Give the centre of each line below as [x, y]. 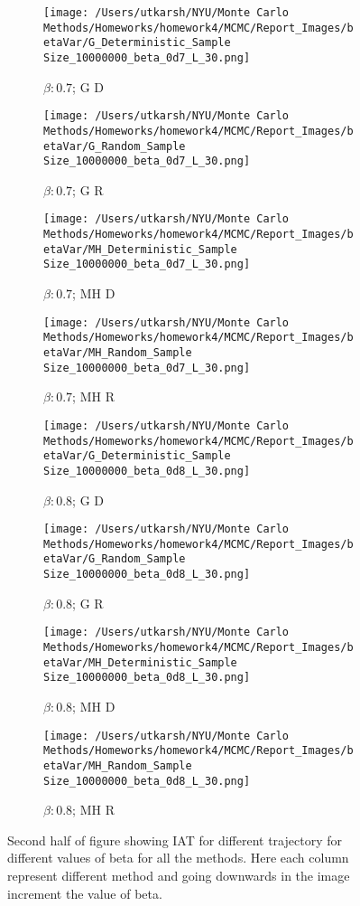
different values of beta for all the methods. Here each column [178, 858]
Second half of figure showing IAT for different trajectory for [175, 840]
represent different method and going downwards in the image [179, 875]
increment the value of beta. [85, 893]
